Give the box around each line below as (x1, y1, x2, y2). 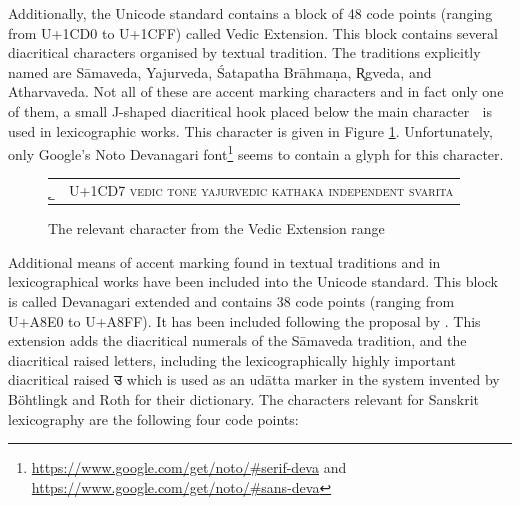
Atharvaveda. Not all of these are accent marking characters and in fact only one (8, 81, 504, 102)
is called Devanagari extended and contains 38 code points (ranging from (8, 291, 455, 312)
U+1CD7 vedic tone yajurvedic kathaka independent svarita (69, 180, 454, 201)
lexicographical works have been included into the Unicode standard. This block (8, 271, 498, 292)
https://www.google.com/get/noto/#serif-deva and (31, 457, 347, 478)
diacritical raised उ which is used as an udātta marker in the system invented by (8, 369, 500, 390)
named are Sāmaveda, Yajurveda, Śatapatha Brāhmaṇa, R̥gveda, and (8, 61, 432, 82)
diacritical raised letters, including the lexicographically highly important (8, 349, 457, 370)
